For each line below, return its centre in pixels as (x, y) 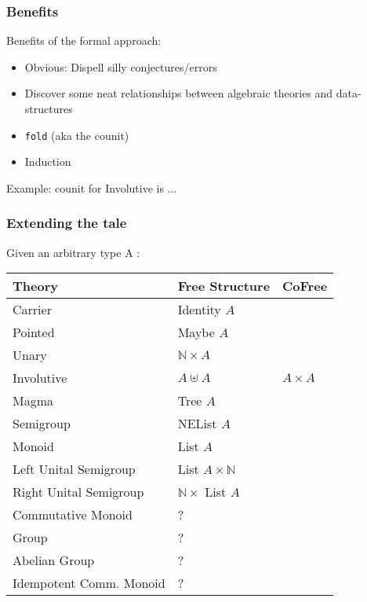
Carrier (32, 310)
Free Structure (224, 286)
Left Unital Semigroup (74, 469)
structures (49, 108)
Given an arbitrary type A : (73, 252)
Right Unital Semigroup (78, 492)
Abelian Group (54, 560)
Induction (48, 162)
